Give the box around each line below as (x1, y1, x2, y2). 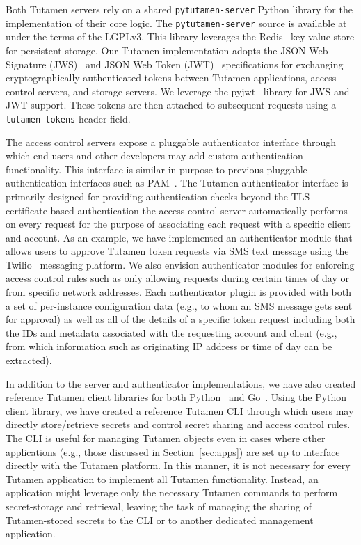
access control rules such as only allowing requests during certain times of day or (6, 271, 349, 285)
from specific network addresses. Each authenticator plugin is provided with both (6, 285, 352, 299)
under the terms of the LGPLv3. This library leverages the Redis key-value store (6, 29, 355, 44)
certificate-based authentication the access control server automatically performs (6, 203, 348, 217)
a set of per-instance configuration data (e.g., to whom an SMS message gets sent (6, 298, 353, 313)
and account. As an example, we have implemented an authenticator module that (6, 230, 353, 244)
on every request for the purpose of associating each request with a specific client (6, 216, 351, 231)
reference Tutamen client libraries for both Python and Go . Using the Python (6, 390, 347, 404)
